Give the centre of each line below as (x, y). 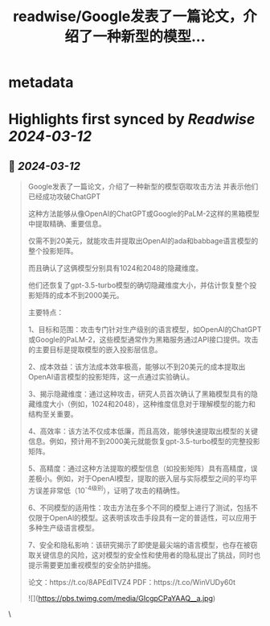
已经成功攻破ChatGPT (64, 197)
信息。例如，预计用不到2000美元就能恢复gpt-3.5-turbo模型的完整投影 (144, 442)
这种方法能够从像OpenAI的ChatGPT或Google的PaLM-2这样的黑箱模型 (143, 214)
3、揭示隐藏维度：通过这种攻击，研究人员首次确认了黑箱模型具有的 (139, 394)
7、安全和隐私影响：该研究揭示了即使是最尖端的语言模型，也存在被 (139, 545)
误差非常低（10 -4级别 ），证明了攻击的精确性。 (110, 490)
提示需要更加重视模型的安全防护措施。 (91, 565)
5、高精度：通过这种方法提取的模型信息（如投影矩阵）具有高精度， (139, 469)
